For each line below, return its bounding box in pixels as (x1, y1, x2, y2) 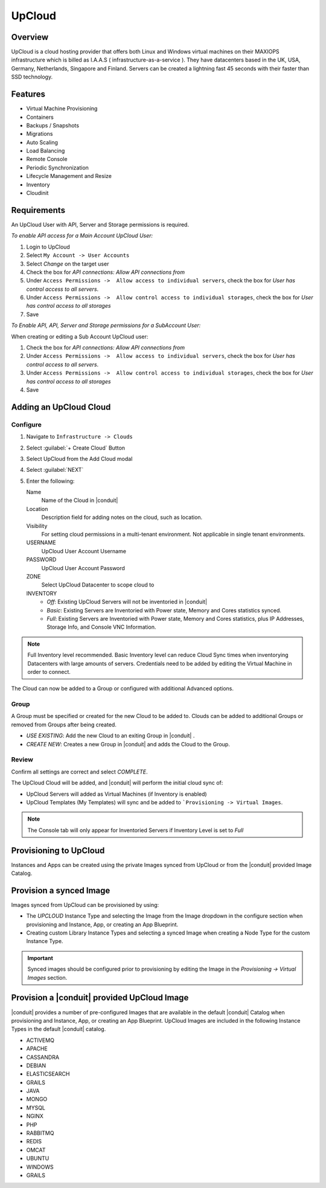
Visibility (26, 522, 48, 529)
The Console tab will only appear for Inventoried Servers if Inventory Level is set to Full (27, 827, 244, 834)
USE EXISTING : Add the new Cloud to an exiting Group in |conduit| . (26, 732, 195, 739)
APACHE (26, 1045, 48, 1052)
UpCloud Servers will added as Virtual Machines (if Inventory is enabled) (26, 790, 208, 798)
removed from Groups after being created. (11, 721, 117, 728)
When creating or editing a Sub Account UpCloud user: (11, 332, 149, 340)
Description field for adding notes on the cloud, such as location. (41, 513, 203, 521)
